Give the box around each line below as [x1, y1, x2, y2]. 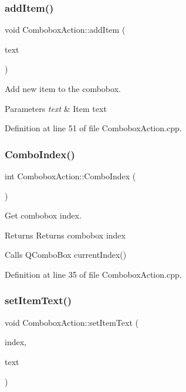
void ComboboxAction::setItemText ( [5, 316, 138, 328]
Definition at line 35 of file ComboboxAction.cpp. [5, 268, 182, 280]
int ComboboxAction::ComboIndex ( [5, 170, 136, 182]
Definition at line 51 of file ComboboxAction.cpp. [5, 122, 182, 134]
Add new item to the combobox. [5, 83, 121, 94]
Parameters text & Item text [5, 102, 107, 114]
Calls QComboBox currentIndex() [5, 248, 127, 261]
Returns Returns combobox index [5, 229, 126, 241]
